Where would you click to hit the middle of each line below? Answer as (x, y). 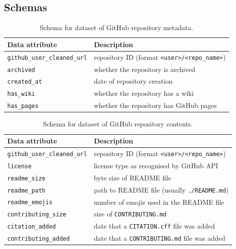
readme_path (26, 190)
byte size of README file (133, 177)
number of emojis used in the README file (159, 202)
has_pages (23, 106)
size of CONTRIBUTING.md (130, 214)
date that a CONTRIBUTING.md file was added (159, 238)
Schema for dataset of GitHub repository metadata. (117, 27)
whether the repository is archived (144, 69)
